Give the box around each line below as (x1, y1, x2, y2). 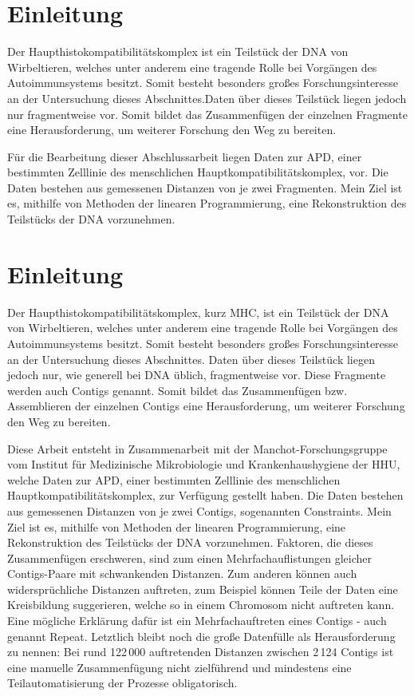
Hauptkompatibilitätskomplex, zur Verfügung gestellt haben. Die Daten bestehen (7, 487, 404, 504)
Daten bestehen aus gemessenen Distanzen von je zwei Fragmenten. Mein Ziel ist (7, 179, 403, 196)
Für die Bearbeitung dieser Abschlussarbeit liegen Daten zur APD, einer (7, 148, 362, 164)
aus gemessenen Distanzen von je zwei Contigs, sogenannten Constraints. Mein (7, 502, 392, 519)
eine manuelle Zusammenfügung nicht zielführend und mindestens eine (7, 658, 352, 675)
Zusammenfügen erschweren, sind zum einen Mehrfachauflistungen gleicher (7, 549, 373, 566)
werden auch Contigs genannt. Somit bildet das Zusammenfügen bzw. (7, 382, 348, 398)
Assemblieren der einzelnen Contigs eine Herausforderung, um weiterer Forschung (7, 397, 405, 414)
